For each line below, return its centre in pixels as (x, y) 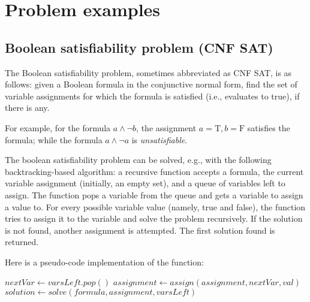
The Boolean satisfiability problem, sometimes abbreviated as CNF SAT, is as (148, 72)
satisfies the (269, 127)
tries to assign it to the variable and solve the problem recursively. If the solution (154, 218)
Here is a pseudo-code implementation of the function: (104, 262)
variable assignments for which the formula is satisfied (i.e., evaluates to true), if (152, 96)
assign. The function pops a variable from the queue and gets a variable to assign (154, 194)
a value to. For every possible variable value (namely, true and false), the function (155, 206)
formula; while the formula (54, 139)
